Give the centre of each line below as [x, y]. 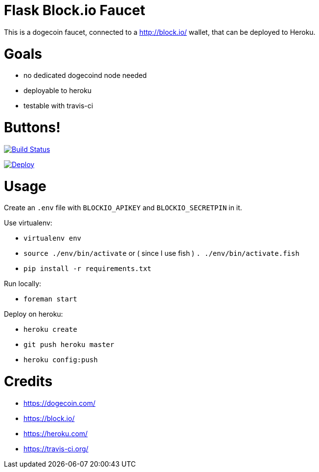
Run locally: [23, 284]
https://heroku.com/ [56, 433]
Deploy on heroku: [34, 314]
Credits [28, 381]
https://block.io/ [49, 418]
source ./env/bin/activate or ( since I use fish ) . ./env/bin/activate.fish [161, 253]
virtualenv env [53, 238]
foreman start [50, 299]
